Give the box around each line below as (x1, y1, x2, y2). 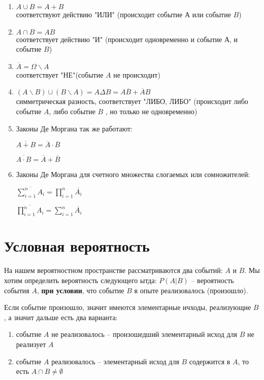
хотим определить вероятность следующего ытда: (4, 274, 157, 285)
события (4, 285, 29, 295)
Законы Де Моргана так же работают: (16, 123, 133, 133)
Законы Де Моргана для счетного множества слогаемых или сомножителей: (16, 168, 250, 179)
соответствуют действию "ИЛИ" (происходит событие (16, 9, 183, 19)
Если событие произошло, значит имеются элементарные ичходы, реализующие (4, 302, 251, 313)
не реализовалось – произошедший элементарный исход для (51, 329, 238, 339)
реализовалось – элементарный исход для (51, 356, 179, 366)
